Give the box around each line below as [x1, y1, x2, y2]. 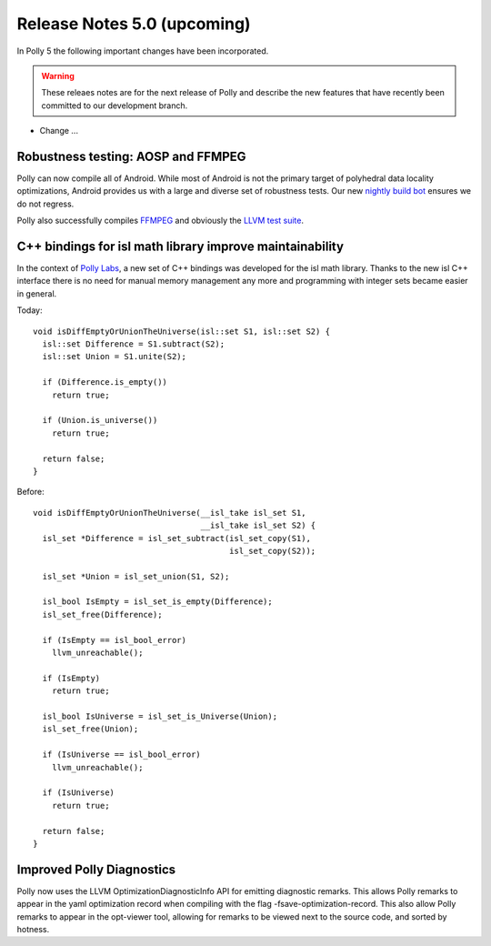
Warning [41, 70, 75, 81]
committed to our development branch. [41, 100, 188, 111]
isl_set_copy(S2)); [228, 546, 316, 556]
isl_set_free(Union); [42, 724, 139, 734]
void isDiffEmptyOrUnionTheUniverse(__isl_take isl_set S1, [33, 508, 306, 518]
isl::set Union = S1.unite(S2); [42, 351, 186, 362]
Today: [16, 305, 43, 316]
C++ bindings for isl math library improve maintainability [16, 239, 345, 254]
